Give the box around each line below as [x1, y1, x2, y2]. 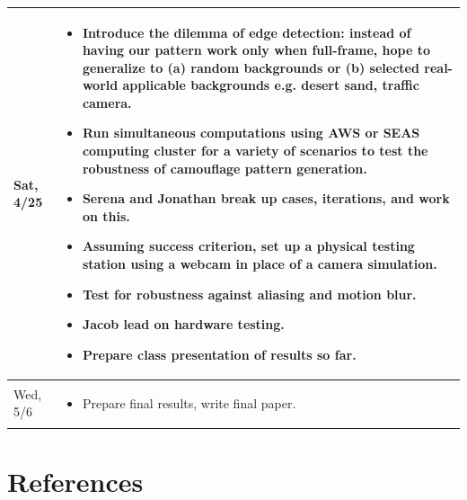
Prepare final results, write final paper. [82, 393, 296, 412]
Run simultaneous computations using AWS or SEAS [82, 123, 420, 142]
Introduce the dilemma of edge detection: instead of [82, 22, 411, 41]
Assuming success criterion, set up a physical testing [82, 237, 415, 255]
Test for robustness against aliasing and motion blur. [82, 284, 417, 303]
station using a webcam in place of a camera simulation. [82, 254, 437, 273]
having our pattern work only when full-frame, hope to [82, 40, 431, 59]
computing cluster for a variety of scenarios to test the [82, 141, 428, 160]
